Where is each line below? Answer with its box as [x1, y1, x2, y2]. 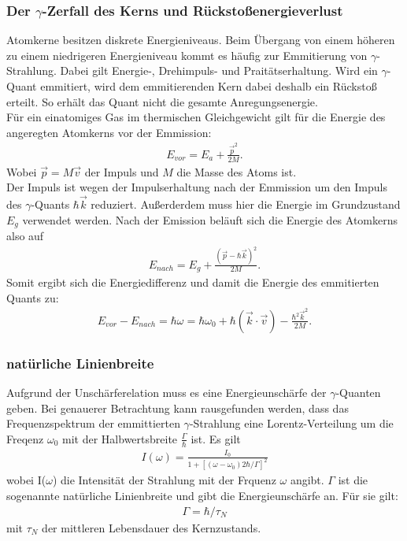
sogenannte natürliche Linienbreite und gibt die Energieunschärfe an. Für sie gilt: [6, 487, 398, 503]
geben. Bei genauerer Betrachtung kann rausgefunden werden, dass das [6, 399, 349, 416]
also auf [6, 228, 44, 244]
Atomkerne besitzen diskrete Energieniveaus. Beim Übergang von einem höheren [6, 31, 395, 48]
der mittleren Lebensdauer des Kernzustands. [42, 519, 261, 535]
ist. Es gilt [191, 430, 241, 447]
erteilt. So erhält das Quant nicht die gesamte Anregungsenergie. [6, 93, 318, 109]
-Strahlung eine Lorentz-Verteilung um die [189, 415, 394, 432]
